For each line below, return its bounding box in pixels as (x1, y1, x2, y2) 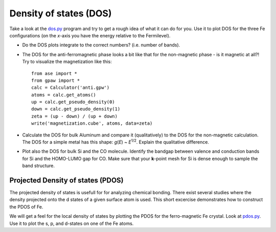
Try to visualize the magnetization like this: (22, 59, 112, 65)
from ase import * (31, 71, 78, 76)
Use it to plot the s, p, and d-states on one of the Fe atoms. (9, 220, 134, 226)
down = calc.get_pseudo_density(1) (31, 106, 121, 112)
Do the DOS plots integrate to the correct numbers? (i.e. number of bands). (22, 42, 180, 48)
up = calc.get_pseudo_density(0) (31, 99, 115, 105)
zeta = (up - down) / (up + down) (31, 113, 118, 119)
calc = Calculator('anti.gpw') (31, 85, 110, 90)
